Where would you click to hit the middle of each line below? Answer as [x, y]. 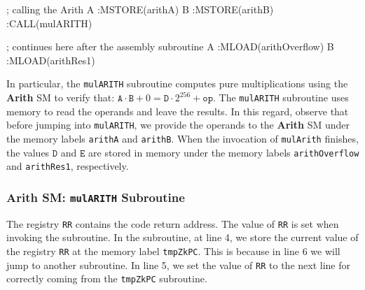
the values [28, 152]
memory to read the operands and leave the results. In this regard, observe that [178, 111]
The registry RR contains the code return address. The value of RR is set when [173, 223]
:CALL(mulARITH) [49, 23]
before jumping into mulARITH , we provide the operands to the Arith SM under [178, 125]
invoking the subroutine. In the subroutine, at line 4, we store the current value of [182, 237]
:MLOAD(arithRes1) [51, 60]
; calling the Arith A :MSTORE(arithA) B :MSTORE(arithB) [140, 9]
